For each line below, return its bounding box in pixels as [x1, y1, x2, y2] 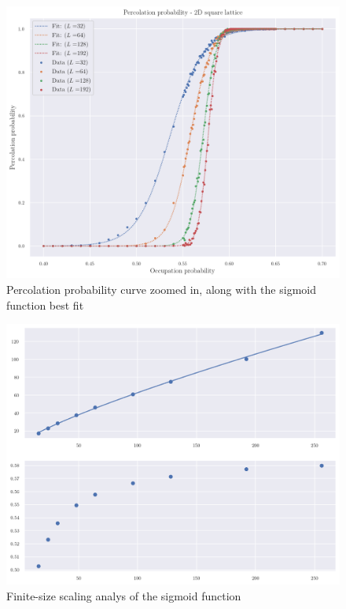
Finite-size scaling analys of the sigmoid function [6, 587, 241, 603]
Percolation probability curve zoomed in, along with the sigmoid [6, 280, 316, 297]
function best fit [6, 296, 84, 313]
